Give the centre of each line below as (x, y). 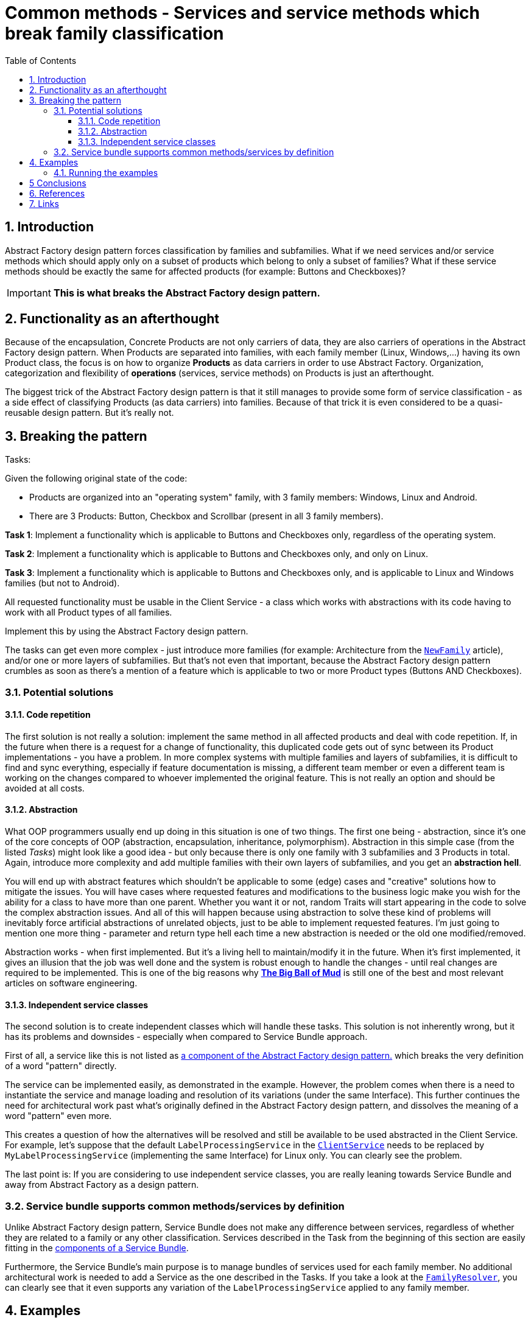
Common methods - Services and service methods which (242, 13)
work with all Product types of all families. (89, 612)
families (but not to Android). (62, 583)
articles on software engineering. (71, 983)
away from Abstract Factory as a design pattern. (102, 1185)
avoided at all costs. (45, 788)
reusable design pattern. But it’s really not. (90, 413)
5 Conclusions (58, 183)
